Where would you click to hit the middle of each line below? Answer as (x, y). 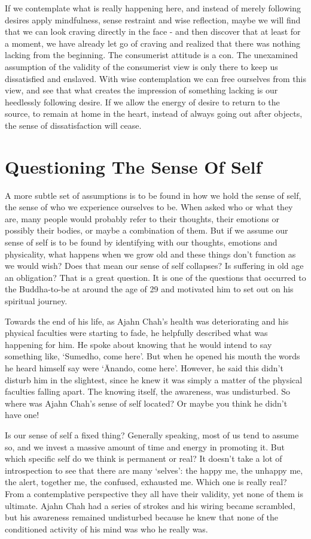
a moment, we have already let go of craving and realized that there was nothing (153, 43)
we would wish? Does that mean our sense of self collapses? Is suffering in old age (154, 266)
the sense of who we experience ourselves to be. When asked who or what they (149, 207)
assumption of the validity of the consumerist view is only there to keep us (141, 66)
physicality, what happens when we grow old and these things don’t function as (150, 254)
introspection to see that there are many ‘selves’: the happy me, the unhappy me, (154, 470)
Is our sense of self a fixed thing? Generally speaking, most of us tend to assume (152, 434)
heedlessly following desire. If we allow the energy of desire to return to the (142, 102)
